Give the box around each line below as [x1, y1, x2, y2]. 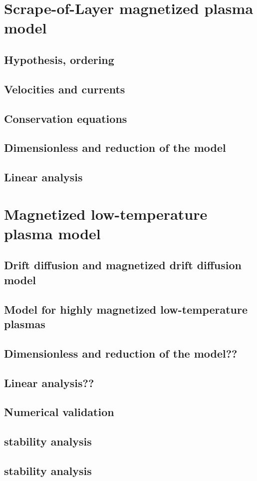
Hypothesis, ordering [4, 51, 114, 67]
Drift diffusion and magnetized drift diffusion [4, 257, 242, 273]
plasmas [4, 316, 45, 331]
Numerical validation [4, 404, 114, 420]
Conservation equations [4, 110, 127, 126]
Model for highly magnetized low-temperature [4, 301, 248, 317]
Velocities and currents [4, 81, 125, 96]
